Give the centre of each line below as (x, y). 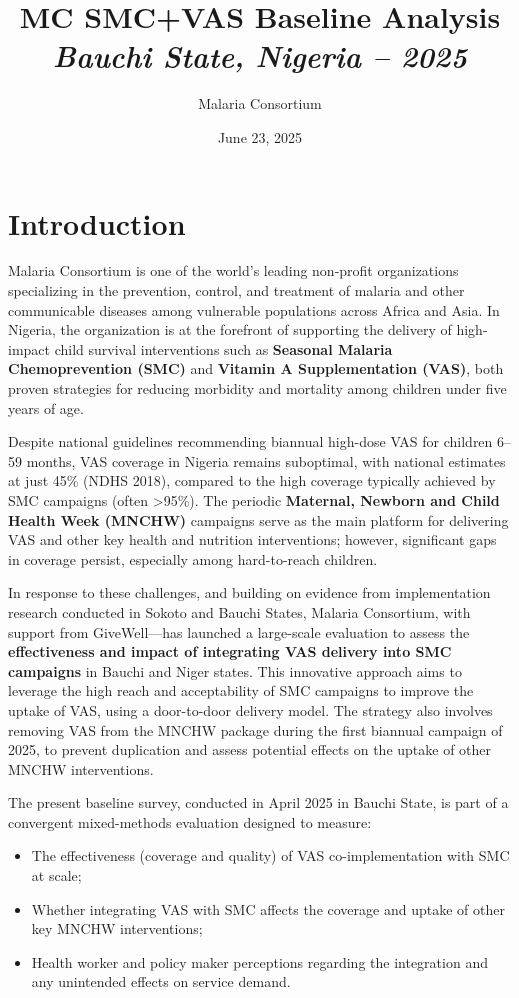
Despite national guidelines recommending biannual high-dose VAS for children (250, 441)
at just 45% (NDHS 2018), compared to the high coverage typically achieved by (252, 480)
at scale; (56, 875)
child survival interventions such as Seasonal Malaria (223, 348)
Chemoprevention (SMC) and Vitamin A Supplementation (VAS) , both (256, 368)
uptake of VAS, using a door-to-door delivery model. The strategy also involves (250, 709)
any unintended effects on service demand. (161, 981)
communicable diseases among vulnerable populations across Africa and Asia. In (254, 309)
